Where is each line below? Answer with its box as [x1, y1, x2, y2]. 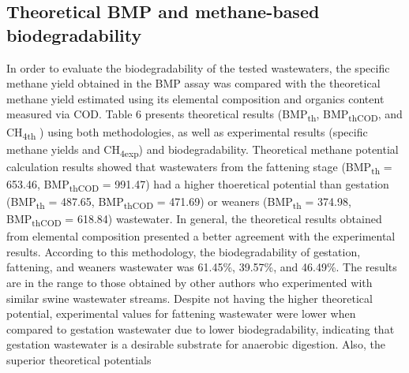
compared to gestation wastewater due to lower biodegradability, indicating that [6, 320, 395, 337]
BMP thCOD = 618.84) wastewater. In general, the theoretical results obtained [6, 211, 382, 229]
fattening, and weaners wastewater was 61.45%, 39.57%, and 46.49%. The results [6, 259, 397, 275]
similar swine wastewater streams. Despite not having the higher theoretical [6, 289, 373, 306]
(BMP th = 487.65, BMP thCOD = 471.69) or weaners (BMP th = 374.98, [6, 193, 351, 211]
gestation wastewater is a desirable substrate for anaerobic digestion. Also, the [6, 336, 385, 352]
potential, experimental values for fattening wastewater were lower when [6, 305, 356, 322]
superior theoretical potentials [6, 352, 152, 367]
